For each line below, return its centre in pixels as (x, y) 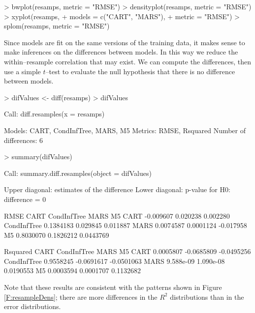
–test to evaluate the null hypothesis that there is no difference (140, 71)
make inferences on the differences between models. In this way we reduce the (121, 52)
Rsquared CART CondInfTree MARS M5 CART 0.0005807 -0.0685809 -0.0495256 (127, 251)
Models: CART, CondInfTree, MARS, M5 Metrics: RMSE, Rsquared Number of (125, 130)
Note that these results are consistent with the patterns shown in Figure (113, 287)
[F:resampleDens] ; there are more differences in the (81, 297)
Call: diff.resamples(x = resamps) (54, 114)
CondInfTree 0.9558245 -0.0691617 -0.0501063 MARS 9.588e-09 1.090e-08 (114, 261)
